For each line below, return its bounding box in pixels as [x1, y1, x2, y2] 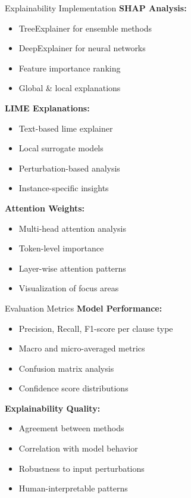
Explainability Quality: [5, 401, 101, 414]
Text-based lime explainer [18, 122, 113, 134]
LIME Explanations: [5, 101, 90, 114]
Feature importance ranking [18, 61, 121, 74]
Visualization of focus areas [18, 282, 119, 294]
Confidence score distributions [18, 382, 129, 394]
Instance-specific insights [18, 182, 109, 194]
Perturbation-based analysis [18, 161, 120, 174]
